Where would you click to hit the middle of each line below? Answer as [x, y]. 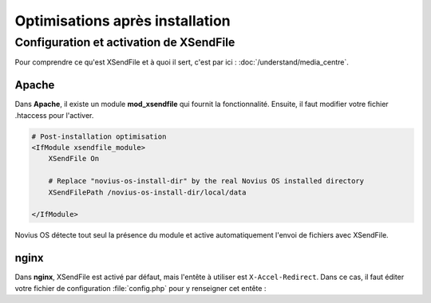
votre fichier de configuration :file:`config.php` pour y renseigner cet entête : [140, 288]
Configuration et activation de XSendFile [125, 42]
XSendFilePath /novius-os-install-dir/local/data [147, 192]
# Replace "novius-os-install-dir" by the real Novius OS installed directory [206, 181]
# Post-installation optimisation [99, 136]
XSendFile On [74, 159]
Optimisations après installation [123, 21]
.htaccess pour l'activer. [54, 115]
